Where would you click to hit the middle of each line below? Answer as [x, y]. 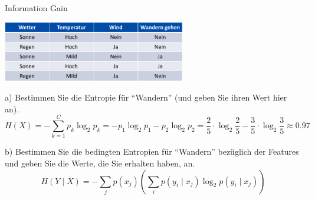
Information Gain [36, 8]
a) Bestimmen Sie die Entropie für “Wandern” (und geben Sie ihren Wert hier [146, 97]
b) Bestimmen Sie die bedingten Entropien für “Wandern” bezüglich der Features [152, 151]
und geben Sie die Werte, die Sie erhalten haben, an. [100, 163]
